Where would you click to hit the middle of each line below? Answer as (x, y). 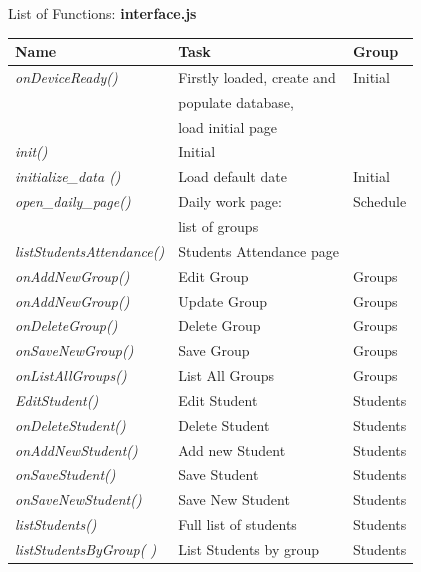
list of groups (218, 226)
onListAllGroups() (71, 375)
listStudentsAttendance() (90, 250)
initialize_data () (68, 176)
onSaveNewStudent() (78, 499)
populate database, (236, 101)
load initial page (228, 126)
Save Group (214, 350)
